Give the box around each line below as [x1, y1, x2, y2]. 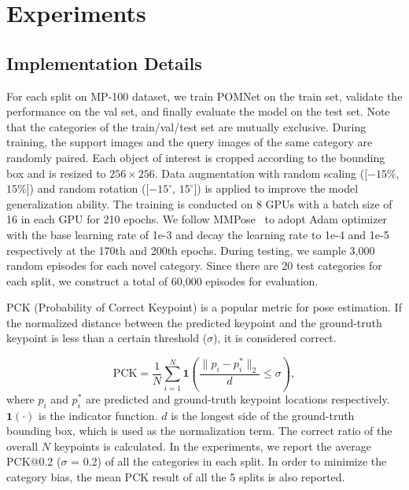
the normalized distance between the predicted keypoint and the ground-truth [6, 314, 382, 330]
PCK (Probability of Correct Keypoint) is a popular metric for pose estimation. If [6, 299, 402, 315]
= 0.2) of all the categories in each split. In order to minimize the [71, 453, 387, 470]
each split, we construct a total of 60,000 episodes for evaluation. [6, 272, 319, 289]
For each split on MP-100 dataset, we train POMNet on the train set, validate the [6, 87, 403, 104]
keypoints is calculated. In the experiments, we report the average [53, 437, 371, 454]
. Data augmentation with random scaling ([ [154, 164, 368, 181]
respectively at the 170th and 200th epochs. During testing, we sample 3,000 [6, 241, 375, 258]
